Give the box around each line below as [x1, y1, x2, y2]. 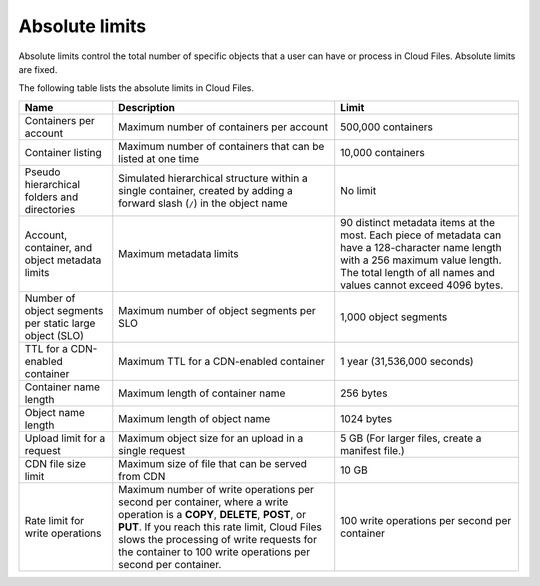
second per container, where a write [118, 495, 289, 509]
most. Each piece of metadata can [340, 228, 502, 242]
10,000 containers [340, 145, 425, 159]
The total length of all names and [340, 265, 495, 279]
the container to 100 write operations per [118, 545, 310, 559]
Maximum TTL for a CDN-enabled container [118, 354, 325, 368]
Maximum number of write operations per [118, 482, 315, 496]
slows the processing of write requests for [118, 532, 317, 546]
